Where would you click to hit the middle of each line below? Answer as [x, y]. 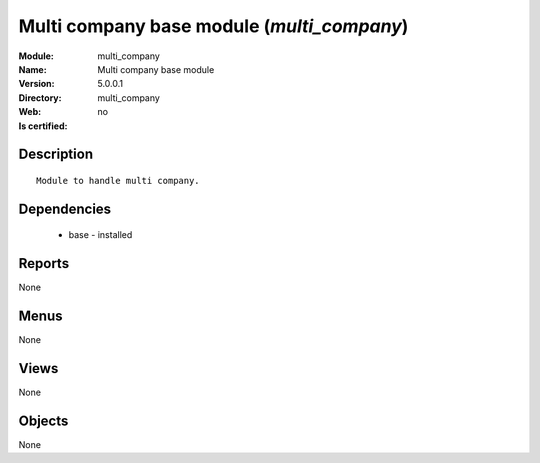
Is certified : [43, 126]
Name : [32, 69]
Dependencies [65, 208]
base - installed [100, 235]
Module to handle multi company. [118, 180]
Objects [43, 420]
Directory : [40, 97]
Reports [44, 263]
